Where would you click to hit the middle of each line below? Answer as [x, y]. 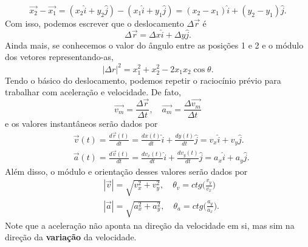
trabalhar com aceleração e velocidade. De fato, [93, 92]
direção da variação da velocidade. [71, 237]
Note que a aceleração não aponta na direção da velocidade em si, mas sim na [150, 225]
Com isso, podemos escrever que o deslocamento [94, 23]
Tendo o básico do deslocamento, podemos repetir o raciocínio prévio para [143, 80]
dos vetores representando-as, [59, 57]
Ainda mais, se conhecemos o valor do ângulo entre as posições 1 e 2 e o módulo [154, 45]
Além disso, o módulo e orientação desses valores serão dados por [126, 171]
